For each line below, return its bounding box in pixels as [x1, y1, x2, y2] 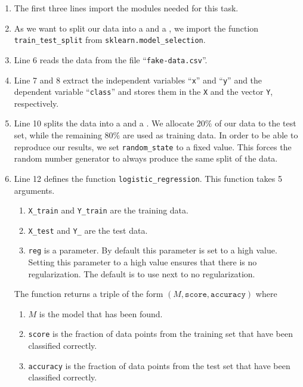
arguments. [14, 184, 55, 196]
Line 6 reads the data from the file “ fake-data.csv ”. [14, 53, 208, 66]
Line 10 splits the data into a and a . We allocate [14, 117, 194, 129]
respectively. [14, 97, 59, 109]
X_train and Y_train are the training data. [28, 204, 188, 216]
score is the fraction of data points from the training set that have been [28, 327, 293, 340]
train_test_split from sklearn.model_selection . [14, 33, 206, 46]
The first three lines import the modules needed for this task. [14, 2, 239, 14]
